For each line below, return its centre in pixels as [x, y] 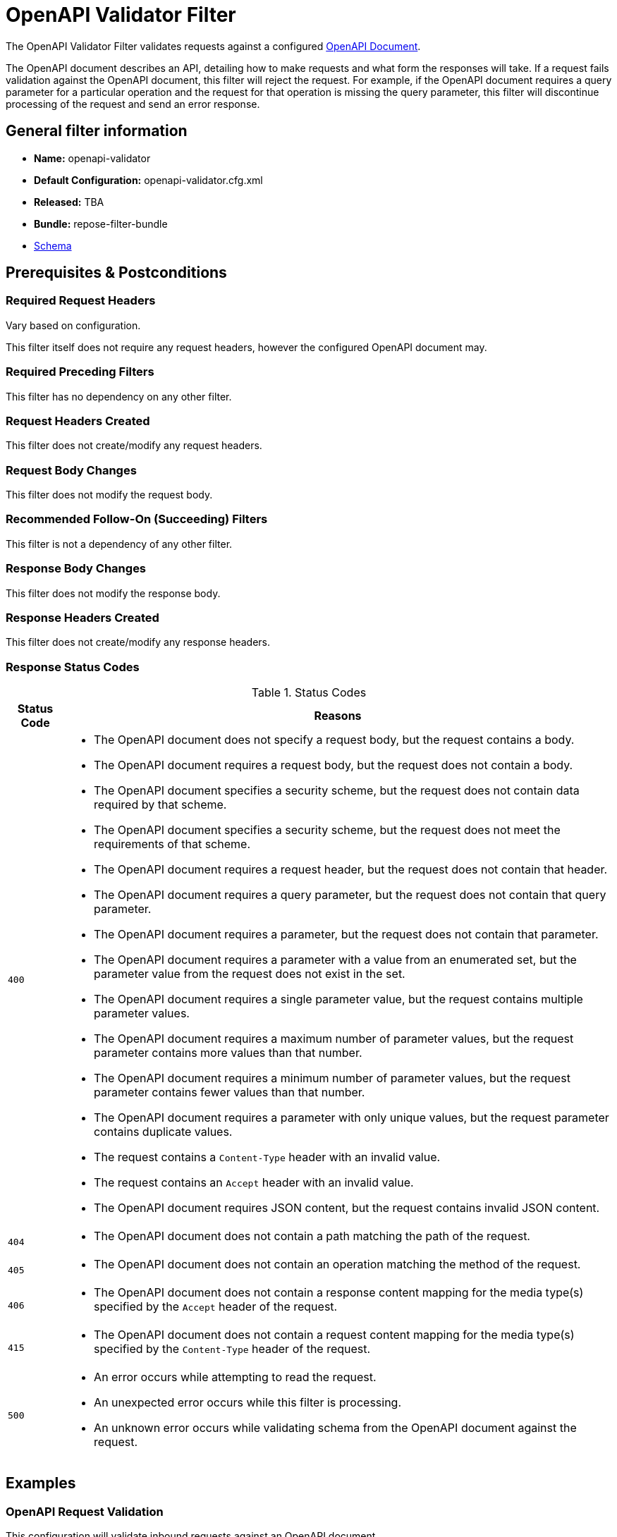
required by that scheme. [160, 805]
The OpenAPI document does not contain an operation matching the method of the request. [337, 1264]
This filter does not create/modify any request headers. [134, 446]
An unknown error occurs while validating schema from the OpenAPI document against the [335, 1428]
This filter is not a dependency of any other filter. [119, 544]
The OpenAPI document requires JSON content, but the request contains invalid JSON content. [347, 1208]
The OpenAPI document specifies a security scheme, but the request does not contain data [337, 791]
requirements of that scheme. [172, 844]
